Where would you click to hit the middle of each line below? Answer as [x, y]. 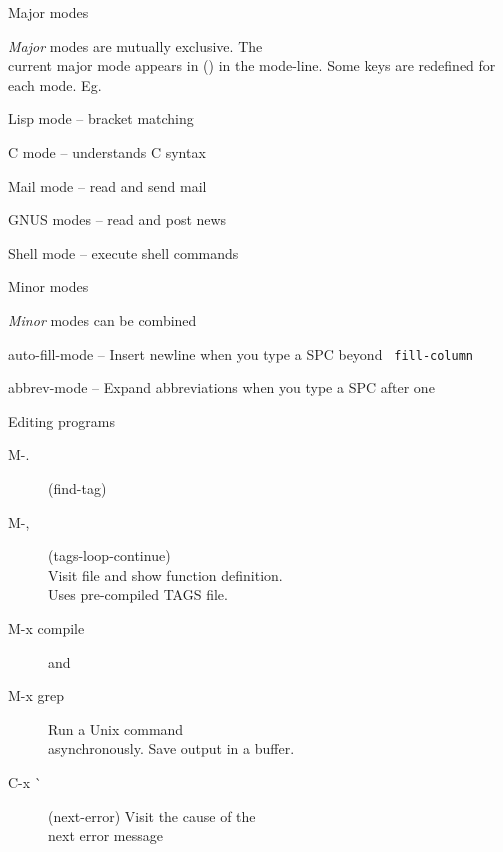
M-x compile [46, 627]
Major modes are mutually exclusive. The [135, 45]
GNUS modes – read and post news [117, 219]
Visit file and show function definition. [165, 574]
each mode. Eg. [55, 84]
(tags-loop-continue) [109, 555]
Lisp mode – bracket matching [101, 118]
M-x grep [36, 695]
